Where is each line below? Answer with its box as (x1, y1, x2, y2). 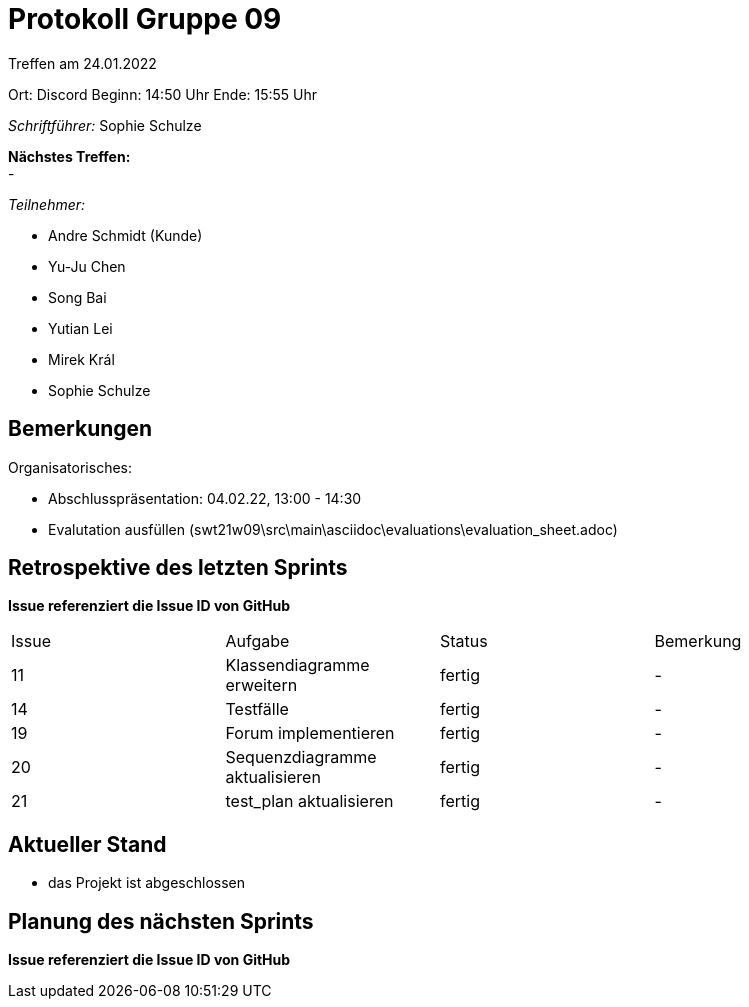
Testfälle (225, 699, 289, 720)
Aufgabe (225, 631, 290, 652)
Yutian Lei (48, 319, 113, 337)
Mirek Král (48, 350, 115, 368)
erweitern (225, 675, 298, 696)
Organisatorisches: (8, 458, 132, 476)
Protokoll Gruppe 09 (8, 2, 282, 36)
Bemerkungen (8, 416, 153, 442)
